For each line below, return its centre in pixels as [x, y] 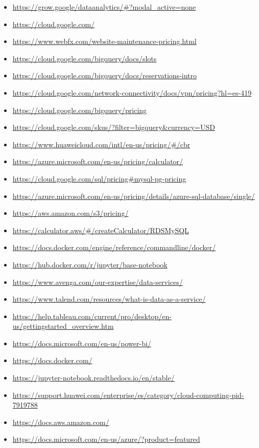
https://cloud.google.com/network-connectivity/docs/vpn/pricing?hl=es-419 [132, 92]
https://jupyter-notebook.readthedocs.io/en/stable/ [93, 378]
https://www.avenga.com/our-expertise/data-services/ [98, 282]
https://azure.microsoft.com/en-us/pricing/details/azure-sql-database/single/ [134, 196]
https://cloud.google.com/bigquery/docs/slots [85, 58]
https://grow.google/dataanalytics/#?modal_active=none [104, 7]
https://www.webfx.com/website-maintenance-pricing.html [104, 41]
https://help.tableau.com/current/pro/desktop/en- [92, 316]
